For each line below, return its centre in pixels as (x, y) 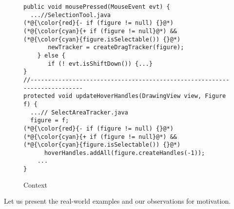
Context (35, 184)
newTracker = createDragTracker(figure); (116, 47)
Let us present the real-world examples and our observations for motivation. (117, 201)
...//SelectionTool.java (70, 15)
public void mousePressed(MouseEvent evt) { (97, 7)
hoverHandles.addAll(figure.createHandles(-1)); (125, 153)
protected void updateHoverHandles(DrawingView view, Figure (125, 96)
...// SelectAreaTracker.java (79, 112)
